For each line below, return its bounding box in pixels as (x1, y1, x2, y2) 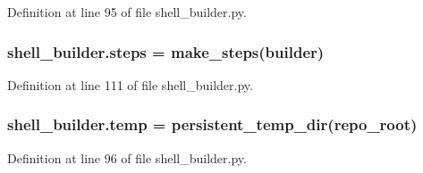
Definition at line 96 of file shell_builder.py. (7, 148, 247, 167)
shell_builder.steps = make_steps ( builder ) (7, 40, 325, 62)
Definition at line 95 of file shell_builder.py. (7, 3, 247, 21)
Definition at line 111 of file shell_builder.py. (7, 75, 253, 94)
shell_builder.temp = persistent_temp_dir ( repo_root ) (7, 113, 418, 136)
